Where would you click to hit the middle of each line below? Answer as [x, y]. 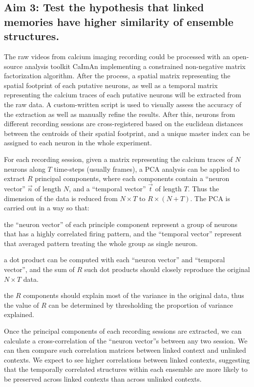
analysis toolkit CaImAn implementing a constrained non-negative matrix [135, 66]
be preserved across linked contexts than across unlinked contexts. [103, 379]
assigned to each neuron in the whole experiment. [78, 143]
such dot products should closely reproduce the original [167, 269]
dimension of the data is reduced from [61, 198]
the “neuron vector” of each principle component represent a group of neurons [121, 224]
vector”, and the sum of [39, 269]
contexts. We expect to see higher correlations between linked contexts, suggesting [127, 359]
